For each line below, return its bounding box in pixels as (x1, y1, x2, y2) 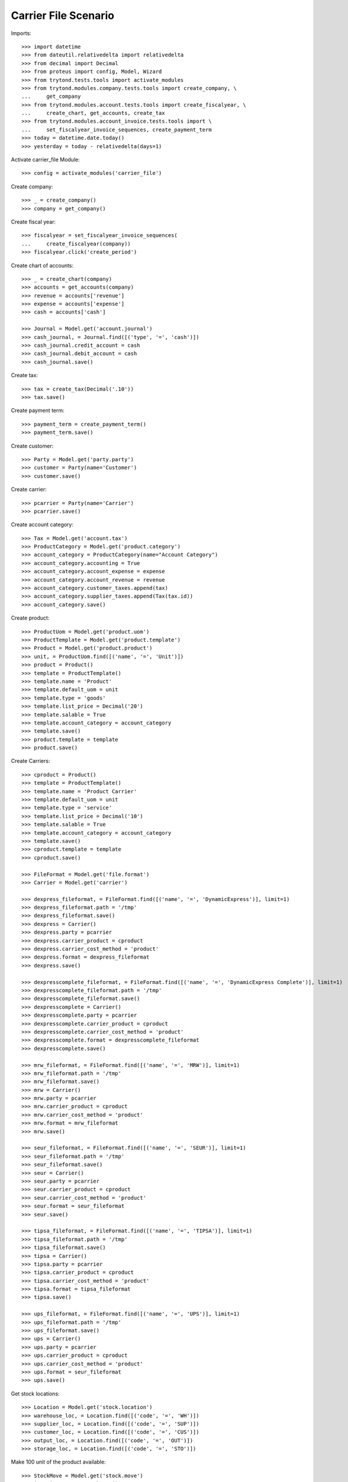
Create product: (11, 614, 50, 622)
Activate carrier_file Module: (11, 156, 80, 163)
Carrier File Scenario (11, 9, 115, 22)
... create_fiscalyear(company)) (21, 240, 131, 247)
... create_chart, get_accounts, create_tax (21, 110, 165, 117)
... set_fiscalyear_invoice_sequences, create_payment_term (21, 126, 212, 133)
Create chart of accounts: (11, 261, 74, 269)
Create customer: (11, 442, 54, 449)
